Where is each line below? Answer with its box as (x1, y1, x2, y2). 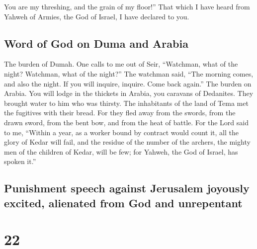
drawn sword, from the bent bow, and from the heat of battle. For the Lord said (4, 117, 249, 127)
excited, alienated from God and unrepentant (4, 195, 243, 210)
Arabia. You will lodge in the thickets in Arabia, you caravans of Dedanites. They (4, 88, 254, 98)
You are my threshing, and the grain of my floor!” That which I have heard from (4, 1, 250, 11)
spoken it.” (4, 156, 36, 166)
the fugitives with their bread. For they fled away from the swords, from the (4, 107, 236, 118)
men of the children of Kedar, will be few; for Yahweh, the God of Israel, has (4, 146, 238, 157)
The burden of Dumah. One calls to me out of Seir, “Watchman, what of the (4, 59, 238, 69)
